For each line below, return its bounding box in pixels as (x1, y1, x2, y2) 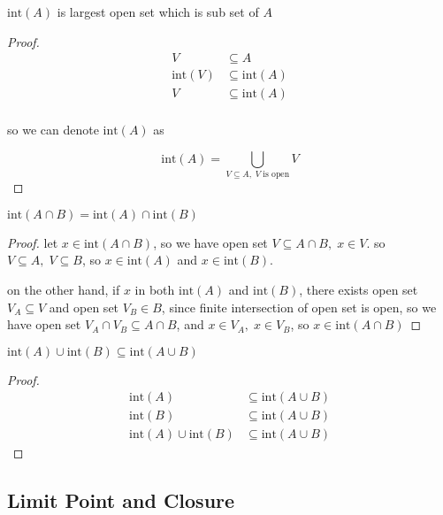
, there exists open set (299, 281, 418, 299)
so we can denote (7, 120, 99, 139)
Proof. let (7, 233, 58, 251)
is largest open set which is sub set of (57, 3, 259, 20)
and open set (49, 297, 119, 316)
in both (134, 281, 175, 299)
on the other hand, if (7, 281, 120, 299)
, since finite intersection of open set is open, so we (161, 297, 437, 316)
